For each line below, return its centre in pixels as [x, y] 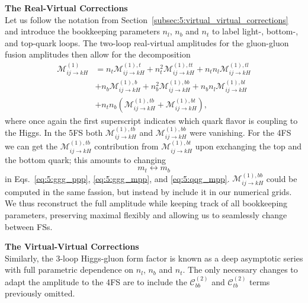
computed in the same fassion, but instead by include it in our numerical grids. [148, 191]
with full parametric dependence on [69, 269]
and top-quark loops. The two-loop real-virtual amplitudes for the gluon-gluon [147, 42]
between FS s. [29, 226]
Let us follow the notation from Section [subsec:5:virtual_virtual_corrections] [147, 19]
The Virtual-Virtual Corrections [72, 246]
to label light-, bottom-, [255, 31]
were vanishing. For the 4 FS [240, 132]
